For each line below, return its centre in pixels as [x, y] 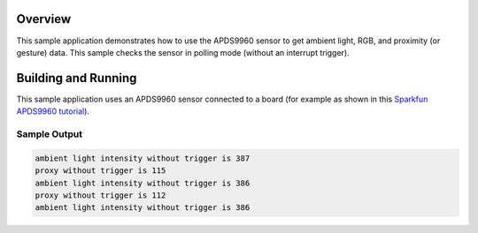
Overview [44, 19]
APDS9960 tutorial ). [53, 111]
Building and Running [77, 78]
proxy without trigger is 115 [100, 171]
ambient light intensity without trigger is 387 [143, 158]
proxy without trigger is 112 [100, 195]
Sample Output [50, 134]
